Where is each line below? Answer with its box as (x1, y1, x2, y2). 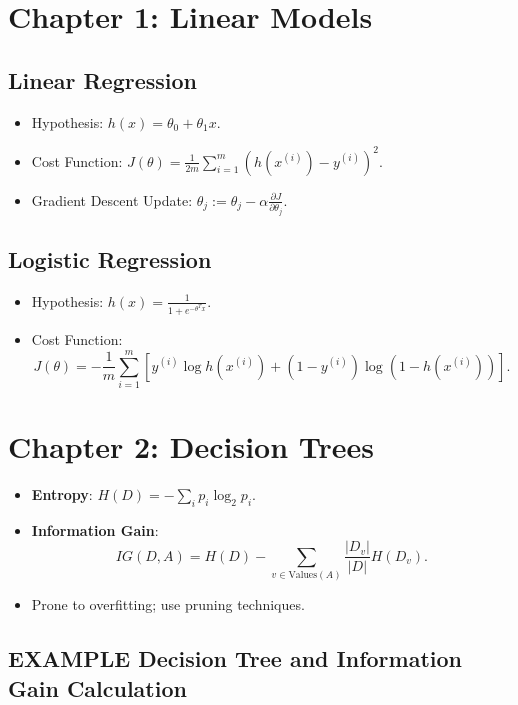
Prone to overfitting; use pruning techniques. (31, 594, 305, 615)
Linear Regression (8, 64, 197, 95)
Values (288, 570, 318, 581)
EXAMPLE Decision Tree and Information (8, 643, 462, 674)
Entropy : (31, 484, 93, 505)
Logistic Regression (8, 244, 212, 275)
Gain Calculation (8, 672, 187, 703)
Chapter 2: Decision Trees (8, 426, 374, 467)
